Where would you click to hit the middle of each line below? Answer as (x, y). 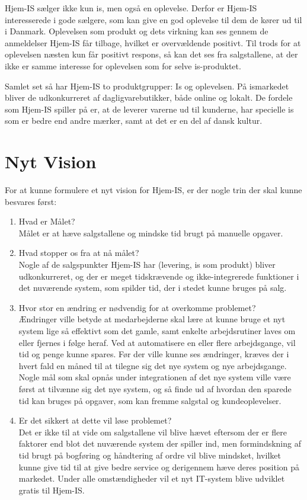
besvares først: (31, 201)
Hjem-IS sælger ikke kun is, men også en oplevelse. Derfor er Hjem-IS (131, 8)
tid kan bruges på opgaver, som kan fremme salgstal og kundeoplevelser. (150, 400)
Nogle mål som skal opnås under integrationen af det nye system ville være (155, 377)
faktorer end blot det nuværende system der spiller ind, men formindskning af (160, 443)
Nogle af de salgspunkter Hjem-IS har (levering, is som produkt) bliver (147, 265)
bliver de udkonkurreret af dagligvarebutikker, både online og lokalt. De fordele (149, 97)
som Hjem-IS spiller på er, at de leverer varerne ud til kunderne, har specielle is (149, 109)
